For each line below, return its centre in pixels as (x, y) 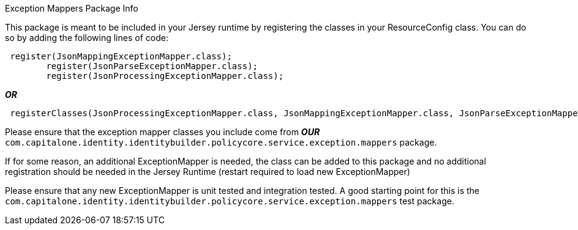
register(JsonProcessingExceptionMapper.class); (165, 76)
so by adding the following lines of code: (87, 38)
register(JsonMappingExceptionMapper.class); (121, 56)
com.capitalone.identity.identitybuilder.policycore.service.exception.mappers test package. (230, 201)
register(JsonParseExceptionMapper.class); (152, 66)
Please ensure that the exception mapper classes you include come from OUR (163, 132)
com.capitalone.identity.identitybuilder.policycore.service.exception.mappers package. (221, 142)
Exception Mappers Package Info (72, 8)
